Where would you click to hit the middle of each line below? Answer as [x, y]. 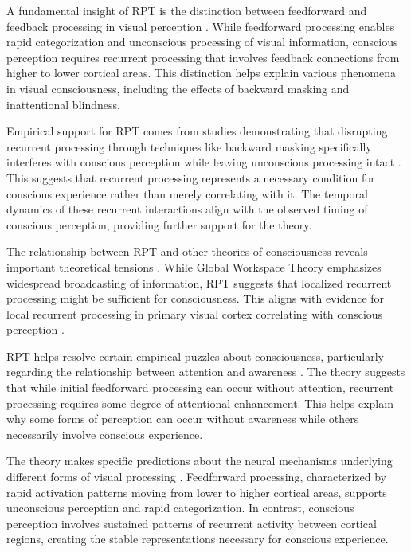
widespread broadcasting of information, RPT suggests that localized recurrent [199, 282]
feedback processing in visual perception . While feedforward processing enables [201, 26]
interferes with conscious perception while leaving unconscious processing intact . [204, 162]
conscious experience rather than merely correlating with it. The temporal [187, 193]
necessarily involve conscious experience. [105, 434]
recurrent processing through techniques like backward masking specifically [189, 146]
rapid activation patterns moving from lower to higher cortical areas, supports [197, 492]
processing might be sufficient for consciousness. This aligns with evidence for [196, 298]
